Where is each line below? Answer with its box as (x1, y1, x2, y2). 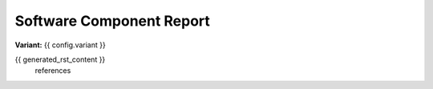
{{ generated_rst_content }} (14, 55, 106, 64)
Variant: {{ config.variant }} (14, 40, 106, 50)
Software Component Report (14, 12, 210, 30)
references (34, 66, 71, 75)
